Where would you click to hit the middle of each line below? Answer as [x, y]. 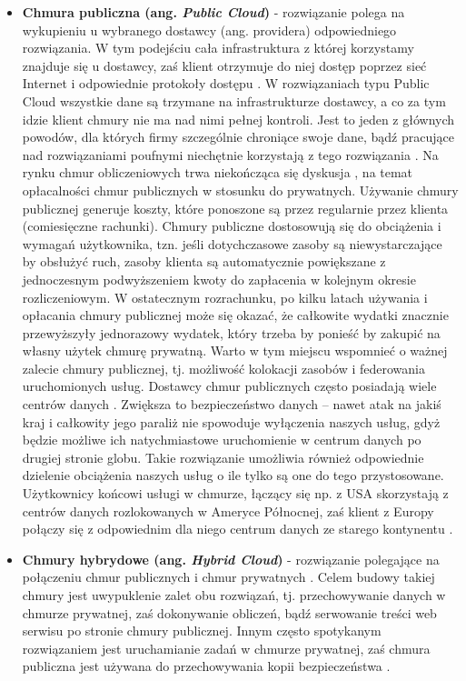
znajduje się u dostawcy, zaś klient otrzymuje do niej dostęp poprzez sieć [224, 65]
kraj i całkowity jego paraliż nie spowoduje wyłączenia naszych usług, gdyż [231, 421]
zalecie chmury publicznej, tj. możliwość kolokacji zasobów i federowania [223, 368]
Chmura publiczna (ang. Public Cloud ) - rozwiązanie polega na [213, 12]
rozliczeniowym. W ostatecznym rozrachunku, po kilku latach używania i [225, 297]
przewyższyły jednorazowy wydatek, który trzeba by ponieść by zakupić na [231, 332]
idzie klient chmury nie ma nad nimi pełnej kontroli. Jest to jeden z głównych [238, 119]
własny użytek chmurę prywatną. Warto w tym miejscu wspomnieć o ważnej [235, 351]
